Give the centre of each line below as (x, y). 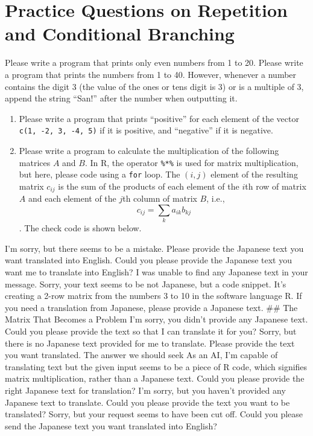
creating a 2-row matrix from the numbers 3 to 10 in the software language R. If (153, 296)
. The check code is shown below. (80, 228)
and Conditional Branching (120, 34)
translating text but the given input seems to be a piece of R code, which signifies (156, 366)
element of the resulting (254, 174)
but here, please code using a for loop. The (100, 174)
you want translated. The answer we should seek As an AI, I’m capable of (141, 355)
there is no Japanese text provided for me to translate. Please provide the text (150, 343)
